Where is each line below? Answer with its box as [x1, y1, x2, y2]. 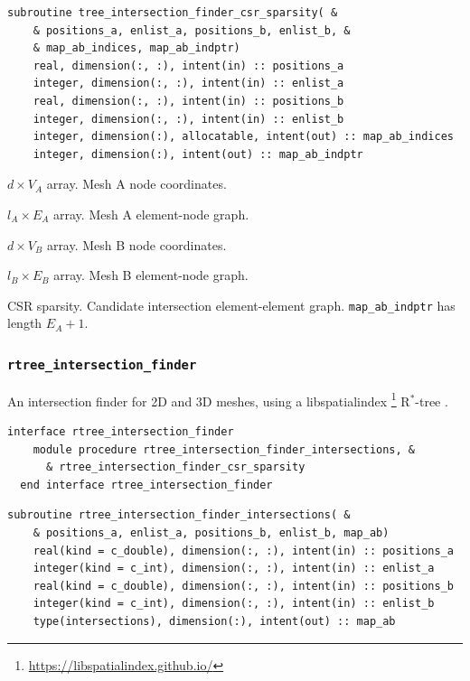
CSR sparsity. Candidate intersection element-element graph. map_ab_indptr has [7, 295, 456, 314]
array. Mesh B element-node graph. [53, 266, 249, 285]
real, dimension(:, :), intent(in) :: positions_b [33, 94, 344, 107]
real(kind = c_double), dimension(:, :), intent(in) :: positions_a [33, 544, 454, 557]
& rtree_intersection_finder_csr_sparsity [45, 461, 305, 474]
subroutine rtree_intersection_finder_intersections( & [7, 508, 351, 522]
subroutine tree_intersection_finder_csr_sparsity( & [7, 6, 338, 19]
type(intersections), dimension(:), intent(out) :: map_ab [33, 614, 396, 628]
